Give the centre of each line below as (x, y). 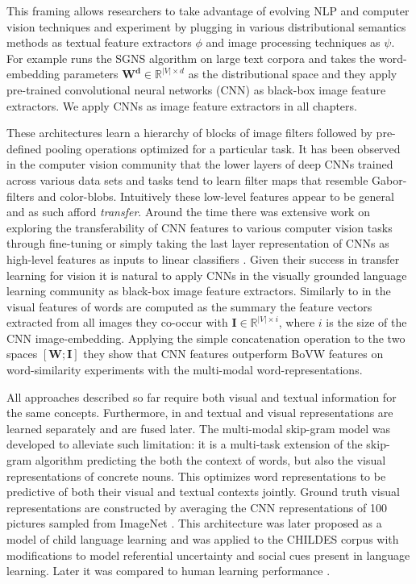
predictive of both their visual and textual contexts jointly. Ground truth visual (203, 492)
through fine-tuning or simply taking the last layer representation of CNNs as (198, 243)
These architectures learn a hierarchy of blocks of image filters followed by (189, 133)
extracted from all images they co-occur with (117, 322)
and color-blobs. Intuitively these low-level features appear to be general (216, 196)
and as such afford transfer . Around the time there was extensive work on (188, 212)
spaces (22, 354)
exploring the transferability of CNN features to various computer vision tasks (200, 227)
